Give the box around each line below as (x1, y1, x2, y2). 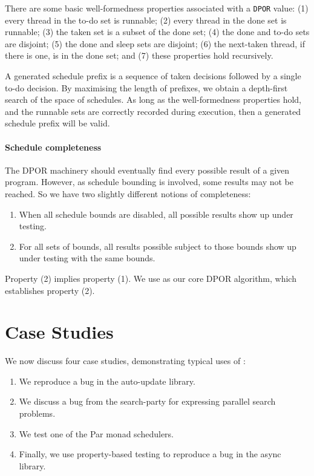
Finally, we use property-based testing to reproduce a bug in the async (19, 448, 281, 460)
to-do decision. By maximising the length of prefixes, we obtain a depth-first (5, 81, 288, 94)
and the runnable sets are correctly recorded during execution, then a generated (5, 105, 301, 117)
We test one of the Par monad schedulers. (19, 427, 174, 440)
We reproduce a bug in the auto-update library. (19, 374, 195, 387)
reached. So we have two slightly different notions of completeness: (5, 187, 251, 200)
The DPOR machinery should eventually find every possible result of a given (5, 163, 290, 176)
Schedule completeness (5, 140, 102, 153)
